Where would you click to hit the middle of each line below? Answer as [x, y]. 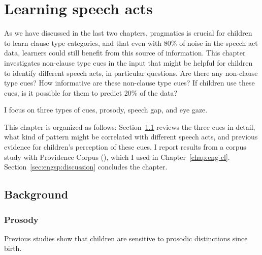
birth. [13, 248]
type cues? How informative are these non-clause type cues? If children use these [129, 83]
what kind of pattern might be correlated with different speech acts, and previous [131, 137]
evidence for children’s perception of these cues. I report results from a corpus [125, 147]
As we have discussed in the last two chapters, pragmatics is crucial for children [128, 33]
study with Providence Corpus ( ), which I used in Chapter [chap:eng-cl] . [117, 157]
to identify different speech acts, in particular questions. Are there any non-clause [131, 73]
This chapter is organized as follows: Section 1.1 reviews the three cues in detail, [130, 126]
